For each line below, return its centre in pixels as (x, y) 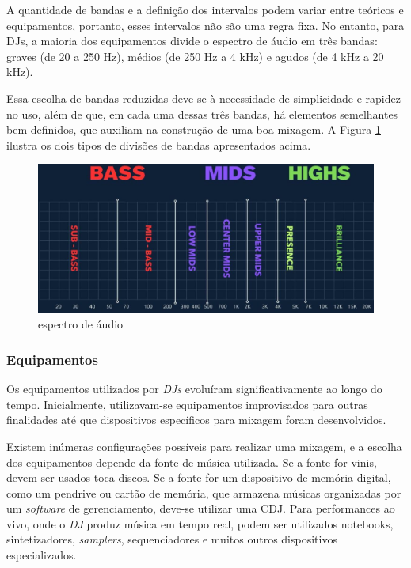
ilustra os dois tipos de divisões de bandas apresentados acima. (159, 144)
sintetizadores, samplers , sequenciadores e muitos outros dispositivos (172, 539)
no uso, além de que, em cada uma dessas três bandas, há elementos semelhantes (202, 114)
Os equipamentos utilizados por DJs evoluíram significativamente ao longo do (194, 389)
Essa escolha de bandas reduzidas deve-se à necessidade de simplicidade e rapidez (204, 98)
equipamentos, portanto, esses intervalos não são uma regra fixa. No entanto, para (205, 25)
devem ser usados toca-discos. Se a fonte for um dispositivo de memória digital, (199, 477)
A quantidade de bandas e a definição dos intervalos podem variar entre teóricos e (205, 9)
